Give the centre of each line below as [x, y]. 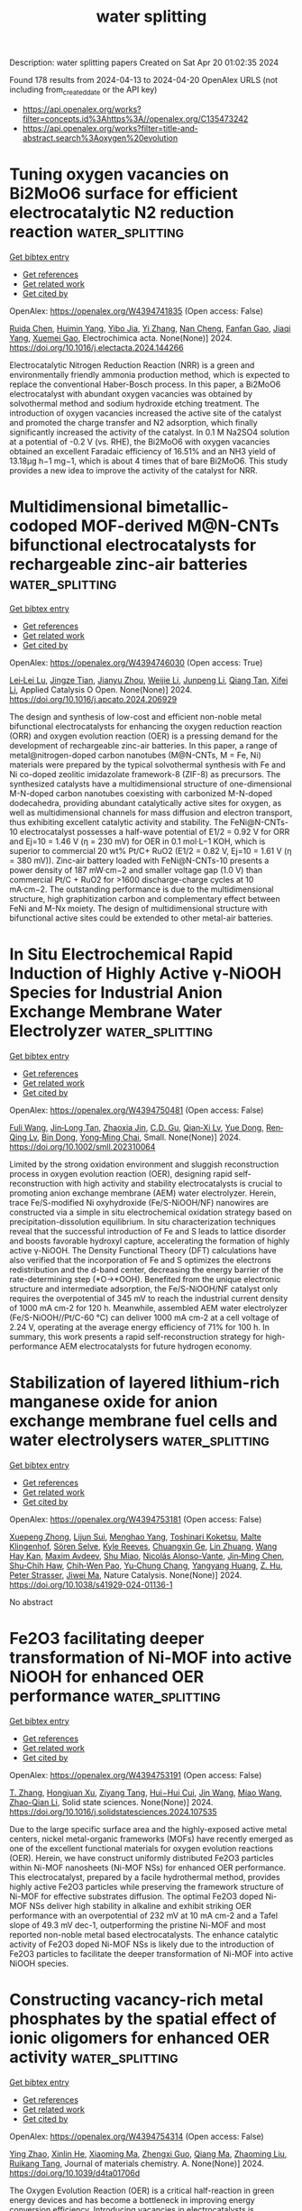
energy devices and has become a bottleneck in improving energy [132, 2200]
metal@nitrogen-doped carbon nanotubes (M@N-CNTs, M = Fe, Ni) [135, 755]
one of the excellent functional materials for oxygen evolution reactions [141, 1848]
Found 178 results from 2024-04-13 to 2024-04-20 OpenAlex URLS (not [143, 80]
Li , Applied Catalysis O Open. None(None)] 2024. [101, 689]
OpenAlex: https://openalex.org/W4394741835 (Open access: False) [137, 311]
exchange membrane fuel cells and [143, 1421]
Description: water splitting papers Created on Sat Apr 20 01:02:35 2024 [144, 63]
